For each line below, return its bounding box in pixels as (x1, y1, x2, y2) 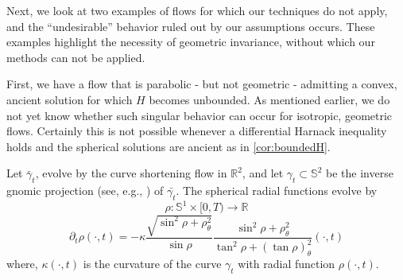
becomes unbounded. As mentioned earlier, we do (149, 91, 390, 107)
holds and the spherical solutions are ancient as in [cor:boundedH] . (6, 138, 331, 154)
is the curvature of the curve (83, 255, 222, 272)
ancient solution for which (6, 91, 133, 107)
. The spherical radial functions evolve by (176, 182, 378, 199)
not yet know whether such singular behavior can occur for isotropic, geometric (6, 107, 393, 123)
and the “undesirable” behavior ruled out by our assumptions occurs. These (6, 17, 375, 34)
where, (6, 255, 38, 272)
